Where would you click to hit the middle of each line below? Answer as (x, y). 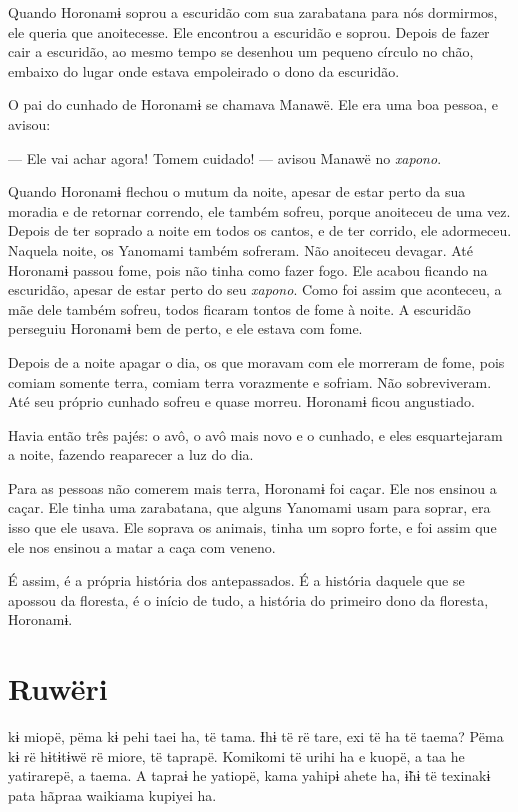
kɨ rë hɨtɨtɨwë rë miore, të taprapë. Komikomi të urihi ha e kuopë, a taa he (236, 755)
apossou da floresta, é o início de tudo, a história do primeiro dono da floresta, (248, 599)
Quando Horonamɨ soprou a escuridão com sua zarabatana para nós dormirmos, (253, 12)
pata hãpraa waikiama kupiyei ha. (112, 794)
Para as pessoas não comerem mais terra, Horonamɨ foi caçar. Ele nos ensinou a (252, 487)
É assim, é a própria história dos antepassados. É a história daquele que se (236, 580)
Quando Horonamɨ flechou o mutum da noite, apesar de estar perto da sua (237, 191)
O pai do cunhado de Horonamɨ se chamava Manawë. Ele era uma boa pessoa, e (253, 104)
